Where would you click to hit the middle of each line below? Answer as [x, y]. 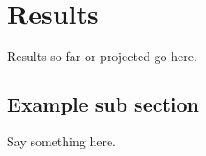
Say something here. [62, 140]
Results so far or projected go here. [102, 56]
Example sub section [103, 104]
